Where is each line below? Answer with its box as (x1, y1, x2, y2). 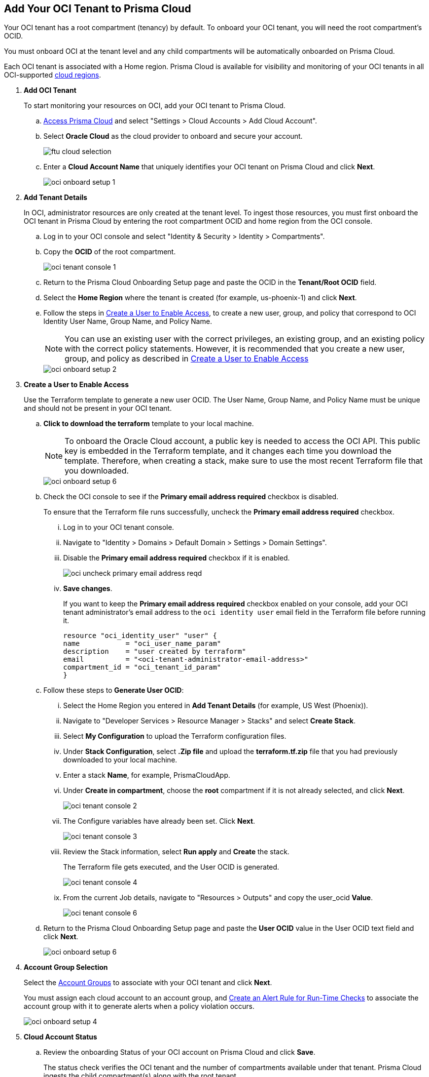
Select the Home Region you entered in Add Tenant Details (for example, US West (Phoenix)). (63, 701, 368, 710)
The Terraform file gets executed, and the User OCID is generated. (63, 863, 280, 872)
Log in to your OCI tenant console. (63, 523, 174, 532)
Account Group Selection (24, 963, 108, 972)
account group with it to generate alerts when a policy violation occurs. (24, 1002, 255, 1011)
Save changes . (63, 584, 112, 593)
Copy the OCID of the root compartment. (43, 247, 176, 256)
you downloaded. (65, 466, 129, 476)
